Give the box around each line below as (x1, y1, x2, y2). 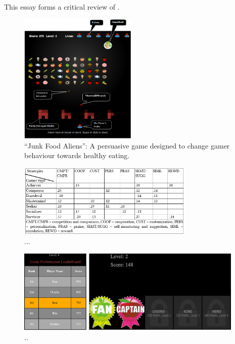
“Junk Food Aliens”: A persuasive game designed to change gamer (24, 140, 230, 151)
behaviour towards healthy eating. (24, 150, 130, 161)
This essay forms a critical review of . (4, 2, 120, 12)
